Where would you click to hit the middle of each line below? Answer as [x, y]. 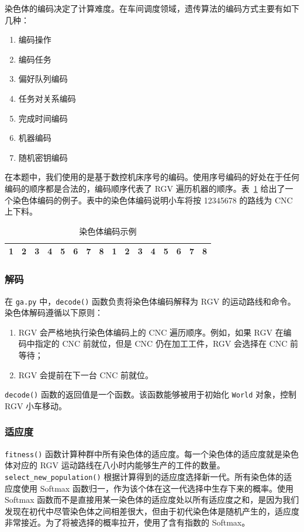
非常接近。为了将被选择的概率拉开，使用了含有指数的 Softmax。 [127, 522]
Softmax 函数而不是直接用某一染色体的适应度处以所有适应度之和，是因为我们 [152, 500]
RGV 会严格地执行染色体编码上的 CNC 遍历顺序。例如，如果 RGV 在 [151, 332]
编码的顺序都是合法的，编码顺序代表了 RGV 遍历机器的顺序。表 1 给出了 [145, 188]
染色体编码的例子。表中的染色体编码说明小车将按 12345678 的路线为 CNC [153, 200]
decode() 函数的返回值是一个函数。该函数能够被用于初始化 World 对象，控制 [151, 394]
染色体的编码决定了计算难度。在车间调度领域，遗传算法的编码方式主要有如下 [152, 8]
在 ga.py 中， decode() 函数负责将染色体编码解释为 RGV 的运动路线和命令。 [150, 301]
